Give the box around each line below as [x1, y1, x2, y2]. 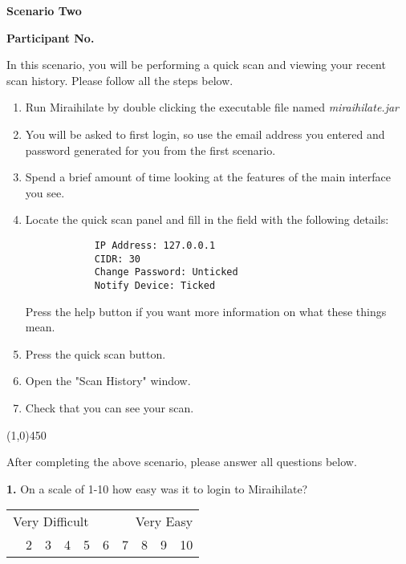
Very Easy [135, 512, 193, 531]
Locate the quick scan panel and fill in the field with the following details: [25, 211, 389, 228]
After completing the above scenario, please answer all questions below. [6, 453, 357, 470]
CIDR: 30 [94, 253, 140, 265]
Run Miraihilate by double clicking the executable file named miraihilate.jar [25, 99, 399, 116]
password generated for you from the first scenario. [25, 141, 276, 158]
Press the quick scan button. [25, 345, 166, 362]
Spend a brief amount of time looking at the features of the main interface [25, 168, 392, 185]
